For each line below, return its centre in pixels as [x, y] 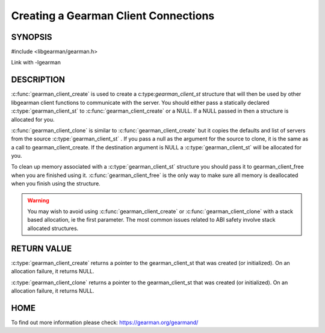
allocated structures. [53, 228]
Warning [38, 200]
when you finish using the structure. [56, 184]
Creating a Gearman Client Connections [113, 16]
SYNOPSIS [32, 37]
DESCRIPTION [38, 80]
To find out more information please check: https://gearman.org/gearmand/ [105, 322]
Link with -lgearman [36, 63]
